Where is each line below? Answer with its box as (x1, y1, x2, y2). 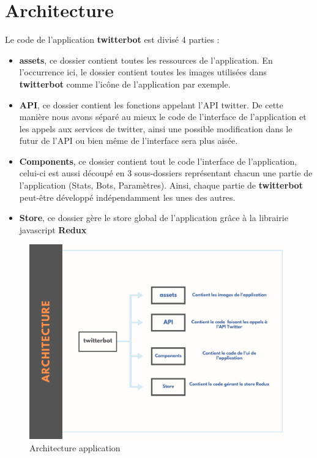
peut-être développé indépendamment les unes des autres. (19, 190, 236, 203)
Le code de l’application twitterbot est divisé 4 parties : (5, 33, 220, 46)
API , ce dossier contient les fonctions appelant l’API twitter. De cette (19, 98, 283, 111)
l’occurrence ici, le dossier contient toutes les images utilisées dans (19, 66, 267, 78)
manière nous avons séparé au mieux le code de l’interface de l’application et (19, 110, 307, 123)
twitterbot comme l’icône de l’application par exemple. (19, 77, 231, 90)
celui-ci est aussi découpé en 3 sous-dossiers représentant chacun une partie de (19, 167, 313, 179)
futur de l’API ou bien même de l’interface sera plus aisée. (19, 134, 238, 147)
